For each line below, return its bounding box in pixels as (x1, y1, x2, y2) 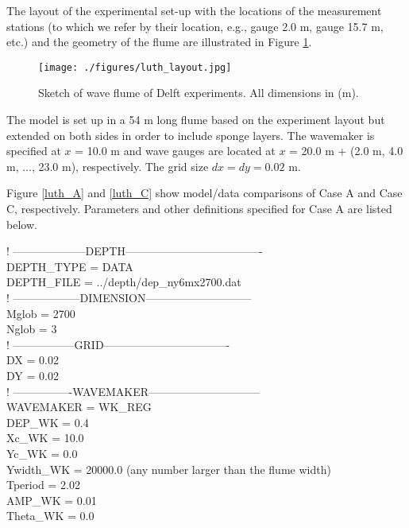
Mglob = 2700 (6, 305, 75, 321)
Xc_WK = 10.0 (6, 429, 84, 446)
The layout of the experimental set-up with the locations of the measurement (6, 2, 382, 18)
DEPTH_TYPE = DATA (6, 258, 133, 274)
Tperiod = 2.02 (6, 476, 81, 493)
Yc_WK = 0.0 (6, 445, 78, 461)
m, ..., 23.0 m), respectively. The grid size (6, 157, 209, 174)
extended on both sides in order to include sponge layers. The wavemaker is (6, 126, 375, 143)
